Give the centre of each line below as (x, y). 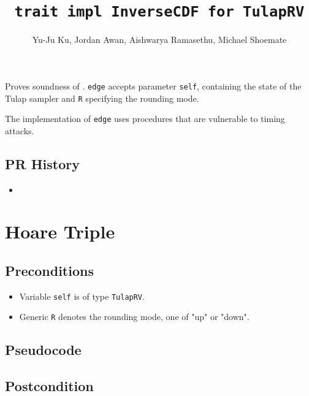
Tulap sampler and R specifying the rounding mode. (102, 98)
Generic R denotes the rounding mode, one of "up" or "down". (134, 317)
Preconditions (49, 270)
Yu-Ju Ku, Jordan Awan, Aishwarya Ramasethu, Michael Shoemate (159, 40)
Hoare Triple (60, 231)
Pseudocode (43, 350)
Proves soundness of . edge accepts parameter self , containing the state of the (153, 86)
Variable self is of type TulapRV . (82, 296)
